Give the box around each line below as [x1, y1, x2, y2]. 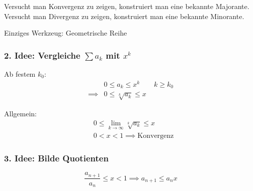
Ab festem [4, 69, 36, 79]
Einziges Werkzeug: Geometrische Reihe [4, 28, 127, 38]
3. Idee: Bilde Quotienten [4, 151, 109, 164]
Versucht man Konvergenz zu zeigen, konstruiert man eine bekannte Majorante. [4, 1, 249, 11]
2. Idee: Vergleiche [4, 49, 80, 61]
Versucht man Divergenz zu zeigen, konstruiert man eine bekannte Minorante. [4, 11, 244, 21]
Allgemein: [4, 108, 37, 118]
